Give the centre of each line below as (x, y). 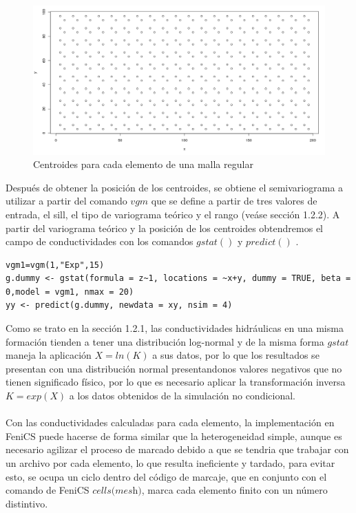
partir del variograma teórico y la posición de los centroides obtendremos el (165, 228)
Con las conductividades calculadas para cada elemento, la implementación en (170, 422)
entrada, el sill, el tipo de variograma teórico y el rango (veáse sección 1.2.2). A (173, 214)
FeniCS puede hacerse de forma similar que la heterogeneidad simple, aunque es (174, 436)
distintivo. (27, 503)
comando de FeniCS (48, 490)
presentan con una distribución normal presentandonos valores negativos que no (174, 368)
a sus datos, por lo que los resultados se (236, 355)
